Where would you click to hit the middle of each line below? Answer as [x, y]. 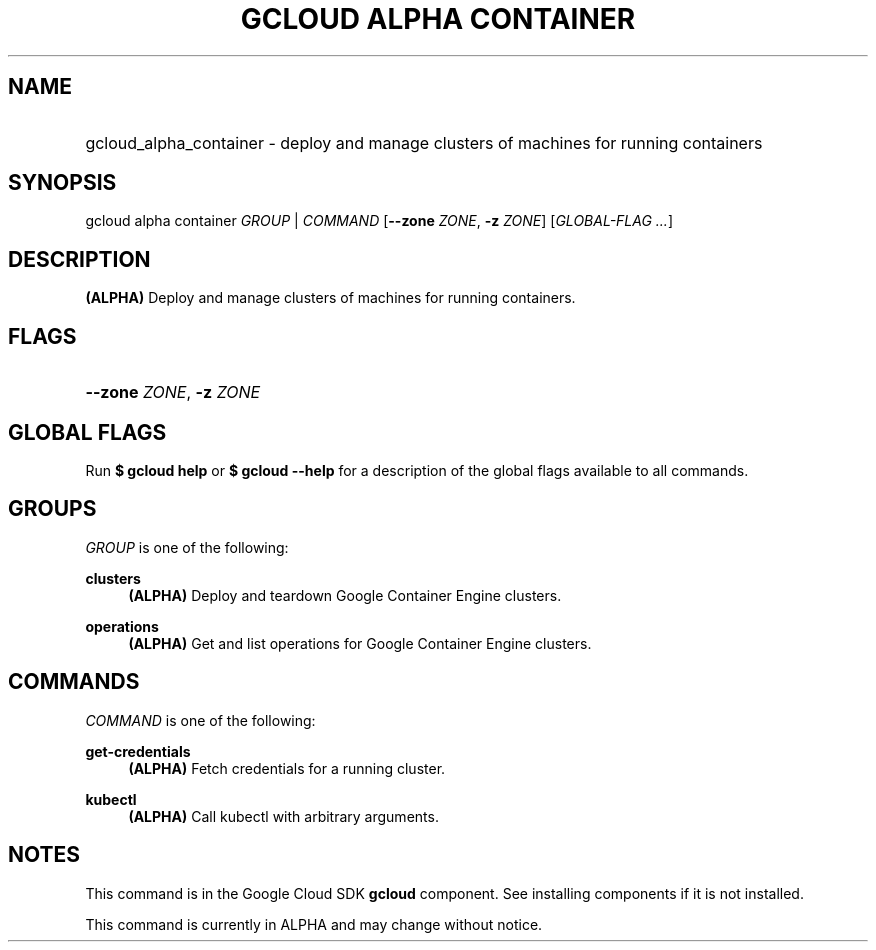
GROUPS [52, 509]
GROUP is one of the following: [187, 547]
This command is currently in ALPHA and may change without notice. [314, 924]
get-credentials [138, 751]
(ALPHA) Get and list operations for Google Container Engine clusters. [360, 643]
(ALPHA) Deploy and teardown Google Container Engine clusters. [345, 595]
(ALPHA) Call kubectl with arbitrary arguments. [283, 816]
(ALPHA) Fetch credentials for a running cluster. [287, 768]
